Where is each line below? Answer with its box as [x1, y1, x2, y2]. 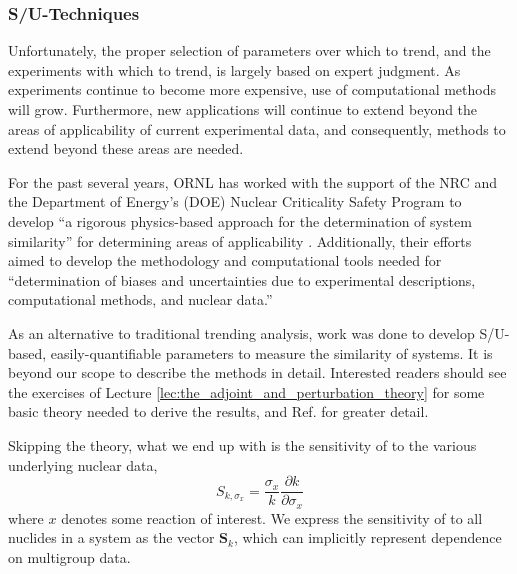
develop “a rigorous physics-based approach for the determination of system [8, 210, 472, 231]
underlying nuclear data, [8, 454, 158, 475]
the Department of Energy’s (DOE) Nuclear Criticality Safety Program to [8, 191, 462, 212]
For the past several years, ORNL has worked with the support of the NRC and [8, 171, 498, 192]
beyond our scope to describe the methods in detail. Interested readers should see [8, 362, 507, 383]
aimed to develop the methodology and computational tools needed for [8, 250, 442, 271]
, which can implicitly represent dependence [233, 527, 502, 548]
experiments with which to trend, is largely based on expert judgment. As [8, 59, 461, 80]
